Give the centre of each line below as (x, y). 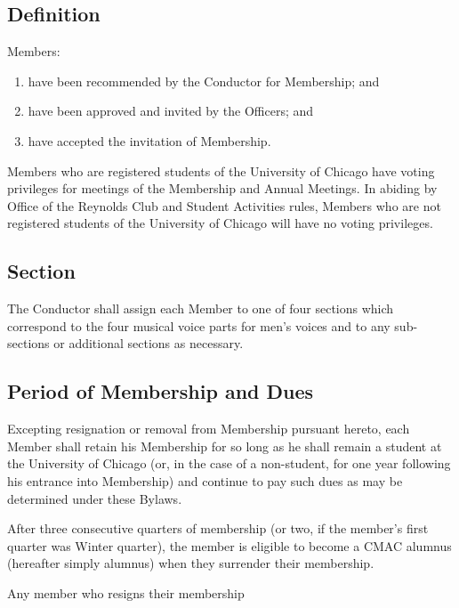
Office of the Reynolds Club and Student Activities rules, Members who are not (224, 205)
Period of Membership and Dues (161, 391)
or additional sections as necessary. (149, 343)
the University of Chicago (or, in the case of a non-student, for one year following (229, 463)
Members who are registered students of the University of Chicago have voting (221, 170)
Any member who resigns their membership (126, 592)
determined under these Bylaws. (95, 498)
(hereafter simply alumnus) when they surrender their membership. (191, 563)
